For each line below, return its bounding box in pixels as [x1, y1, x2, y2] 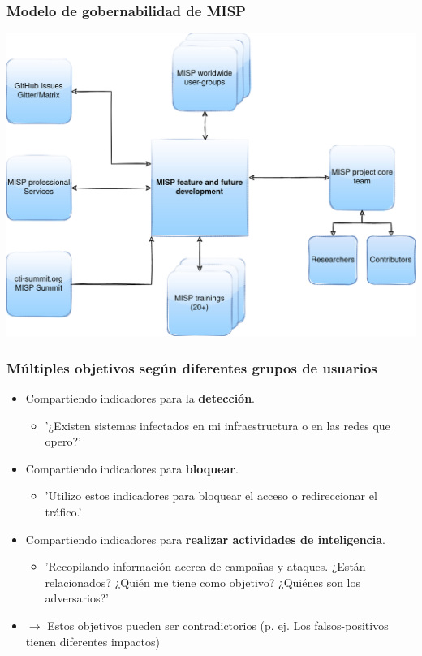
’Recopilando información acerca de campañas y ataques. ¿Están [45, 558, 366, 575]
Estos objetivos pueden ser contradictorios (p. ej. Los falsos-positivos [47, 617, 389, 634]
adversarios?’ [45, 589, 109, 606]
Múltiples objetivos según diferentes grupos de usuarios [6, 357, 377, 378]
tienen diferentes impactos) [25, 632, 160, 650]
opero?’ [45, 433, 81, 450]
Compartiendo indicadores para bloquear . [25, 460, 239, 477]
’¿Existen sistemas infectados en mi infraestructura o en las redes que [45, 416, 390, 434]
